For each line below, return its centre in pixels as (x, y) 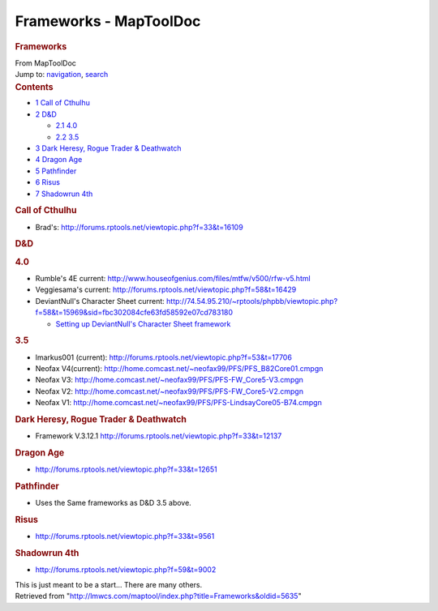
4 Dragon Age (59, 160)
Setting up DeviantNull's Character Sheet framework (143, 323)
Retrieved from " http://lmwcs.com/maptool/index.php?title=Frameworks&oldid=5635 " (158, 596)
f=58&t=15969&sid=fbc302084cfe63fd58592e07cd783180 (134, 313)
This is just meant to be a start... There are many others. (109, 584)
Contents (34, 87)
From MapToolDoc (46, 63)
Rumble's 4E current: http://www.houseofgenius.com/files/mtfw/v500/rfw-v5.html (173, 278)
